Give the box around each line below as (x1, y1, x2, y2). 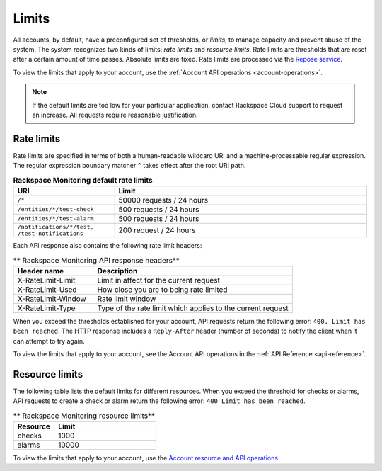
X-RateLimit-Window (17, 294, 86, 304)
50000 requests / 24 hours (118, 195, 209, 205)
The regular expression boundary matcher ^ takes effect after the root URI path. (13, 161, 246, 170)
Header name (17, 266, 64, 276)
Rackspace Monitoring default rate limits (13, 175, 154, 185)
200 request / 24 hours (118, 225, 196, 235)
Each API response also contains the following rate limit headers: (13, 241, 202, 249)
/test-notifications (17, 229, 84, 237)
